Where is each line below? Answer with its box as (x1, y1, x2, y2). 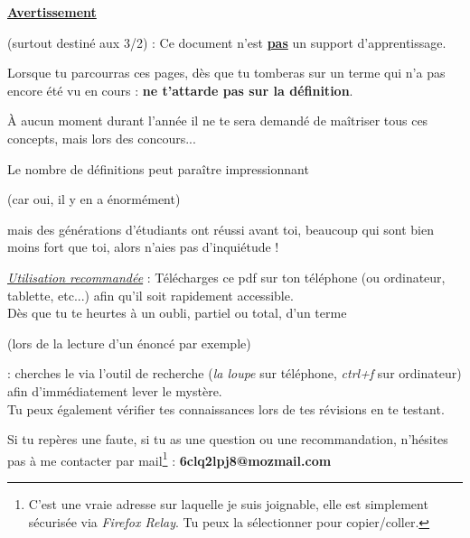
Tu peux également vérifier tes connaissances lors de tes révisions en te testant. (7, 399, 445, 418)
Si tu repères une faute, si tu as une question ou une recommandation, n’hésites (7, 430, 448, 449)
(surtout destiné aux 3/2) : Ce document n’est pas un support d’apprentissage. (7, 32, 446, 51)
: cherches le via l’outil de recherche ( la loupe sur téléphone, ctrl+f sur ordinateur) (7, 364, 462, 383)
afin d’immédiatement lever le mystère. (7, 381, 222, 400)
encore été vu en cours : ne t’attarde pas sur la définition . (7, 80, 353, 99)
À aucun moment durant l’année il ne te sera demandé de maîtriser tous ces (7, 111, 428, 130)
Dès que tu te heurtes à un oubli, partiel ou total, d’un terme (7, 303, 347, 322)
